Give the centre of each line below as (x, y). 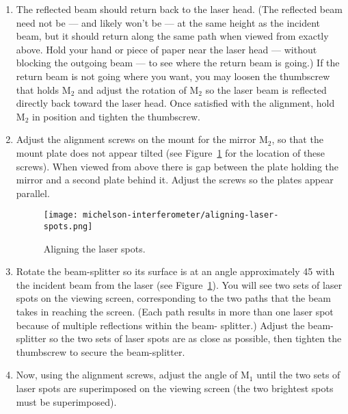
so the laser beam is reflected (266, 89)
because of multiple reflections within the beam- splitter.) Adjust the (160, 325)
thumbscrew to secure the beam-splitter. (101, 351)
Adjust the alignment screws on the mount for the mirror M (142, 139)
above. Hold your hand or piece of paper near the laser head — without (166, 49)
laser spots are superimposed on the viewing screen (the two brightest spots (175, 388)
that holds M (43, 89)
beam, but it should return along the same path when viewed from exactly (172, 36)
